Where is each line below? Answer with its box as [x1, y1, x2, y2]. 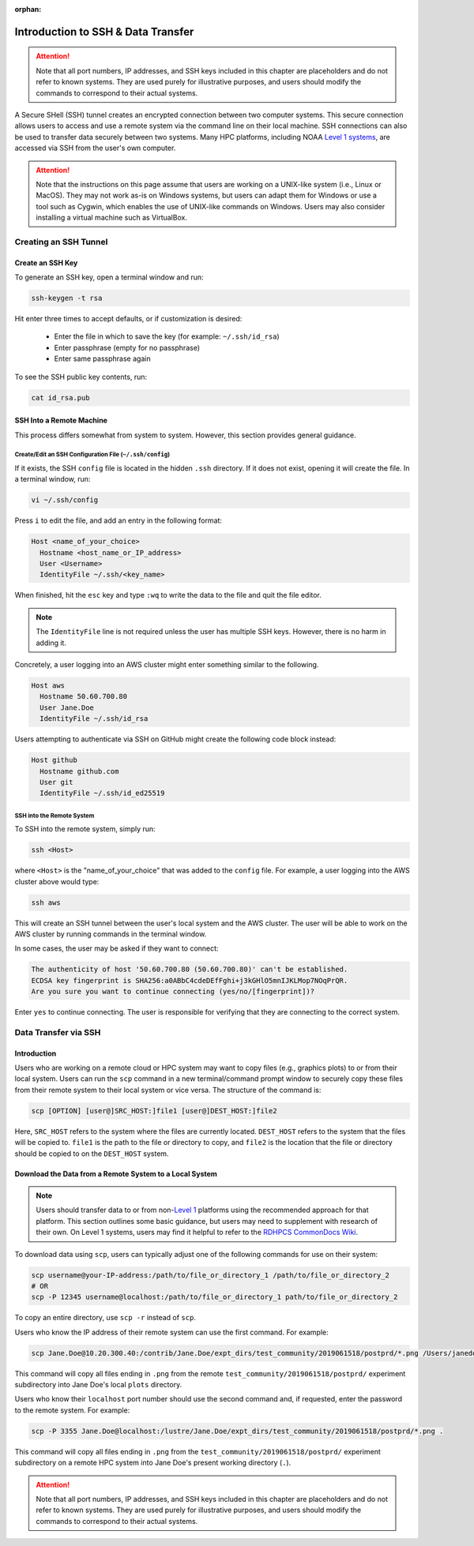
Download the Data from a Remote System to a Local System [14, 1169, 217, 1178]
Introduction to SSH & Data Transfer [14, 24, 194, 39]
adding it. [36, 638, 67, 647]
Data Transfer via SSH [14, 1026, 101, 1038]
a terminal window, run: [14, 475, 91, 484]
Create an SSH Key [14, 257, 78, 268]
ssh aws [31, 898, 61, 907]
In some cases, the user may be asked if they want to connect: [14, 944, 219, 953]
